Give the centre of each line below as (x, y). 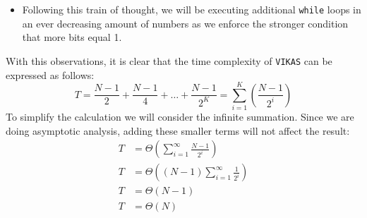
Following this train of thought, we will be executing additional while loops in (192, 9)
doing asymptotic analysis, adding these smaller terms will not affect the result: (178, 130)
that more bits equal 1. (72, 37)
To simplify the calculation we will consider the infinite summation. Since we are (180, 117)
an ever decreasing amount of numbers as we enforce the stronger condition (185, 23)
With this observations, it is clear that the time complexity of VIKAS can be (169, 60)
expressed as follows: (50, 74)
